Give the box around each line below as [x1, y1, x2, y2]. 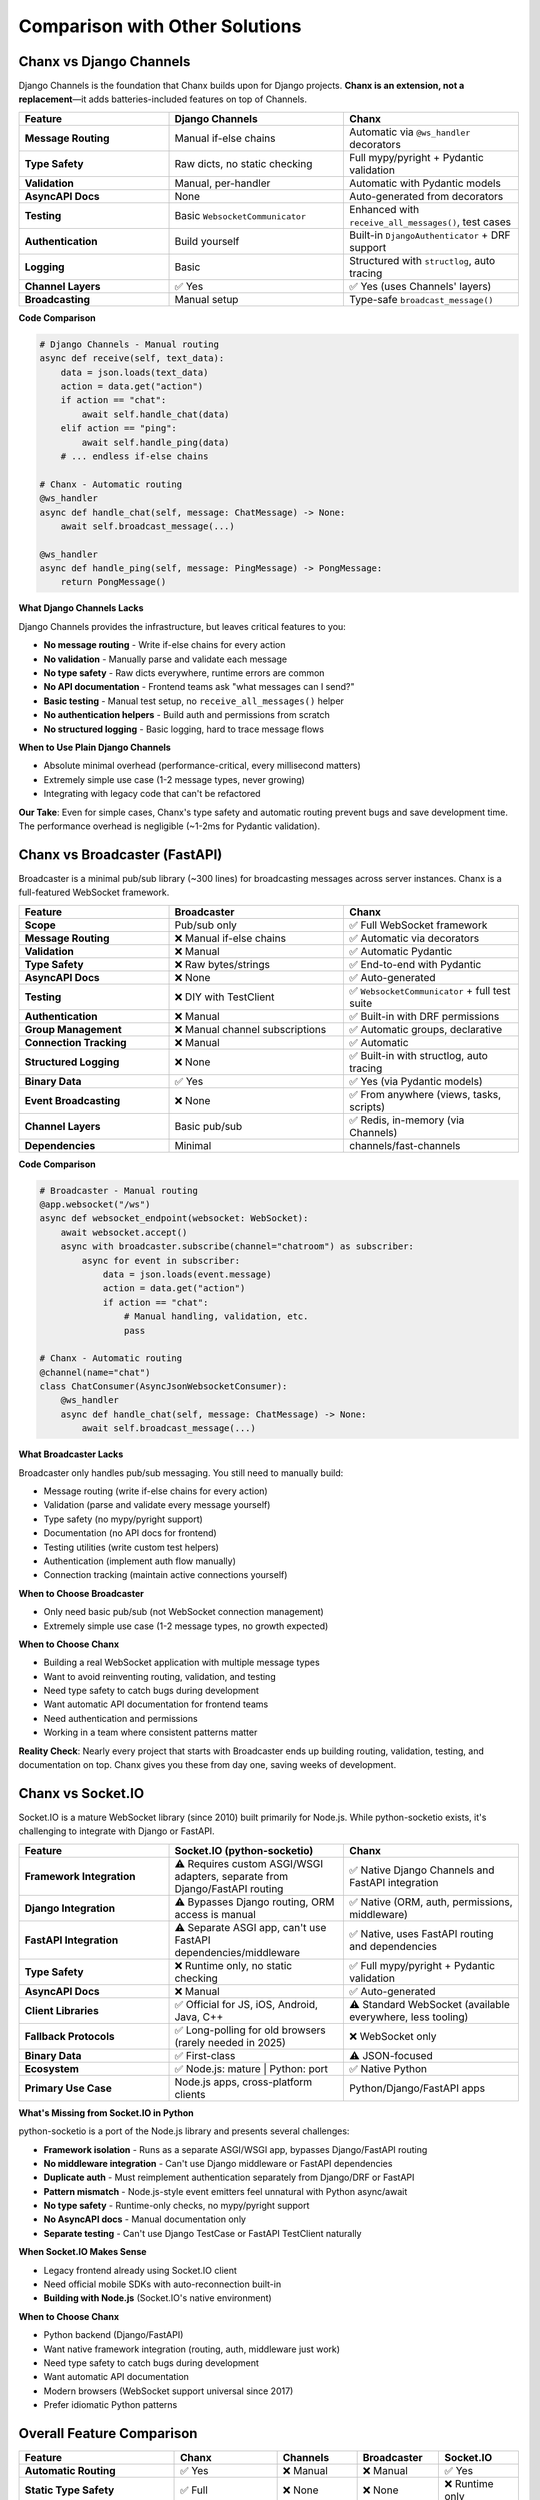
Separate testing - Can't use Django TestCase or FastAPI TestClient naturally [43, 2227, 362, 2239]
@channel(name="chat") [39, 1366, 151, 1378]
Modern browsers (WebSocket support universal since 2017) [43, 2385, 294, 2397]
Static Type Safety [24, 2483, 115, 2497]
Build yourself [174, 234, 240, 248]
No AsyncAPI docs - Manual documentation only [43, 2213, 247, 2225]
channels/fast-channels [349, 1138, 461, 1152]
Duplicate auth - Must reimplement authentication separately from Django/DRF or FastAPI [43, 2171, 415, 2184]
